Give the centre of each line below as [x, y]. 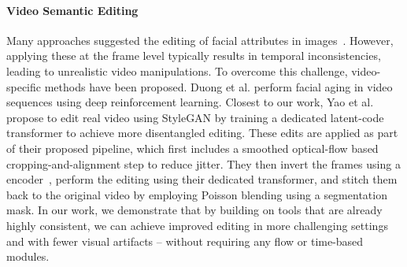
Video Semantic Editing [72, 10]
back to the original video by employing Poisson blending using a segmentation [197, 194]
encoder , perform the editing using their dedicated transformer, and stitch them [202, 179]
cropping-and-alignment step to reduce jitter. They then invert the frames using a [203, 163]
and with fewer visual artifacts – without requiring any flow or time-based [185, 241]
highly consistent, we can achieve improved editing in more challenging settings [197, 225]
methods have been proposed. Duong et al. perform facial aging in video [218, 86]
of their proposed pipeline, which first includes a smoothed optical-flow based [192, 148]
